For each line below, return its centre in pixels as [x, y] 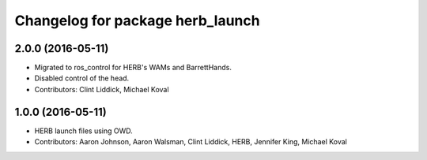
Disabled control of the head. [82, 78]
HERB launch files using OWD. [84, 131]
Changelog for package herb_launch [137, 20]
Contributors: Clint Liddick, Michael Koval [102, 89]
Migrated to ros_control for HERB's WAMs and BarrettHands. [133, 68]
